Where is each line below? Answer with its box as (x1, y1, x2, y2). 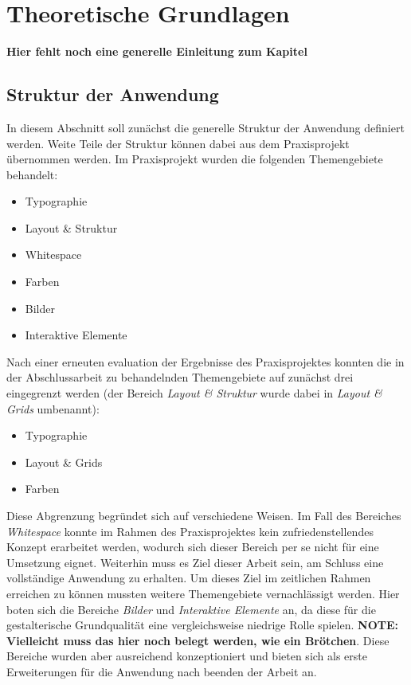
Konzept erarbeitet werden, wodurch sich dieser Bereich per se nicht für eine (6, 538, 379, 555)
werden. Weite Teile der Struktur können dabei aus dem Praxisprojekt (6, 135, 350, 151)
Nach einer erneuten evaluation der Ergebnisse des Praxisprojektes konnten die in (6, 353, 405, 370)
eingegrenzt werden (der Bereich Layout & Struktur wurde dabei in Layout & (6, 385, 382, 401)
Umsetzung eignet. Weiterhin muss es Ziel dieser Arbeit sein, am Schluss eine (6, 554, 384, 570)
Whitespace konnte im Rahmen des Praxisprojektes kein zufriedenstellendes (6, 523, 374, 539)
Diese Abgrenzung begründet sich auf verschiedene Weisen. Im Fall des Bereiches (6, 507, 401, 524)
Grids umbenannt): (6, 400, 100, 417)
